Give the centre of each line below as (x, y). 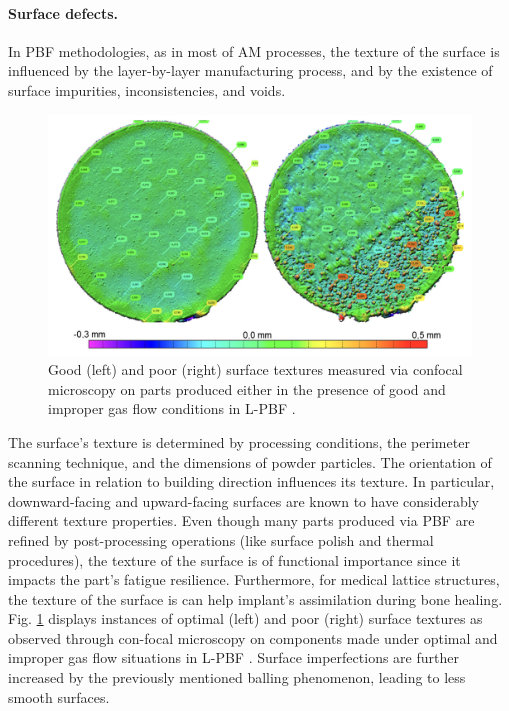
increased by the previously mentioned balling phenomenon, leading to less (237, 677)
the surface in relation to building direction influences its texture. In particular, (251, 481)
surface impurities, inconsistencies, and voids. (147, 89)
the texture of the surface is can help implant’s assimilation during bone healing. (255, 598)
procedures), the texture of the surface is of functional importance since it (234, 559)
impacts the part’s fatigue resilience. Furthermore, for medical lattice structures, (254, 579)
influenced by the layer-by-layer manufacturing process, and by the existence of (250, 70)
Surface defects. (63, 12)
